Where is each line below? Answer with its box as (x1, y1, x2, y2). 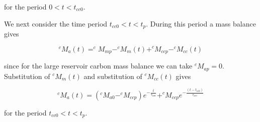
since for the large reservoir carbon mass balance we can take (4, 60, 193, 71)
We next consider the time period (4, 18, 108, 28)
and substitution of (83, 70, 142, 81)
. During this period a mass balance (146, 18, 256, 28)
